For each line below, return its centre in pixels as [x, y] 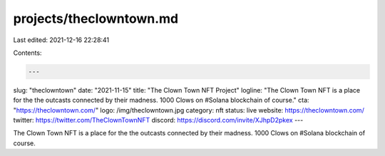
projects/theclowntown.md [96, 19]
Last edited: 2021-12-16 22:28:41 [61, 40]
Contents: [27, 53]
